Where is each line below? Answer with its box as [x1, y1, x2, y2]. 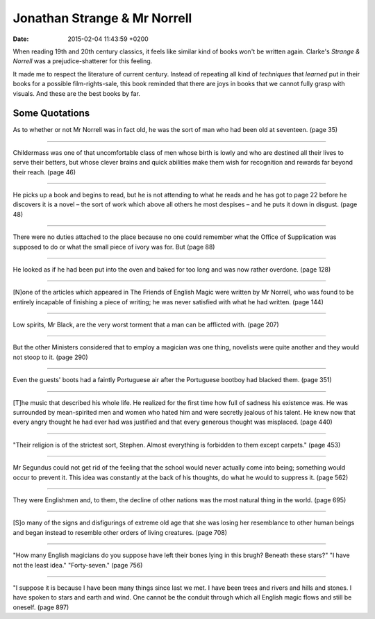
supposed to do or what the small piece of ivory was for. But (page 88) [12, 242, 215, 251]
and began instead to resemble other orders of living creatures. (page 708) [12, 528, 228, 536]
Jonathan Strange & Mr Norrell [12, 10, 192, 26]
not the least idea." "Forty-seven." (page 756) [12, 561, 143, 569]
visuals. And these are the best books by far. [12, 89, 140, 97]
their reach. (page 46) [12, 167, 76, 176]
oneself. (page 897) [12, 603, 69, 611]
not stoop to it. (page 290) [12, 353, 88, 361]
